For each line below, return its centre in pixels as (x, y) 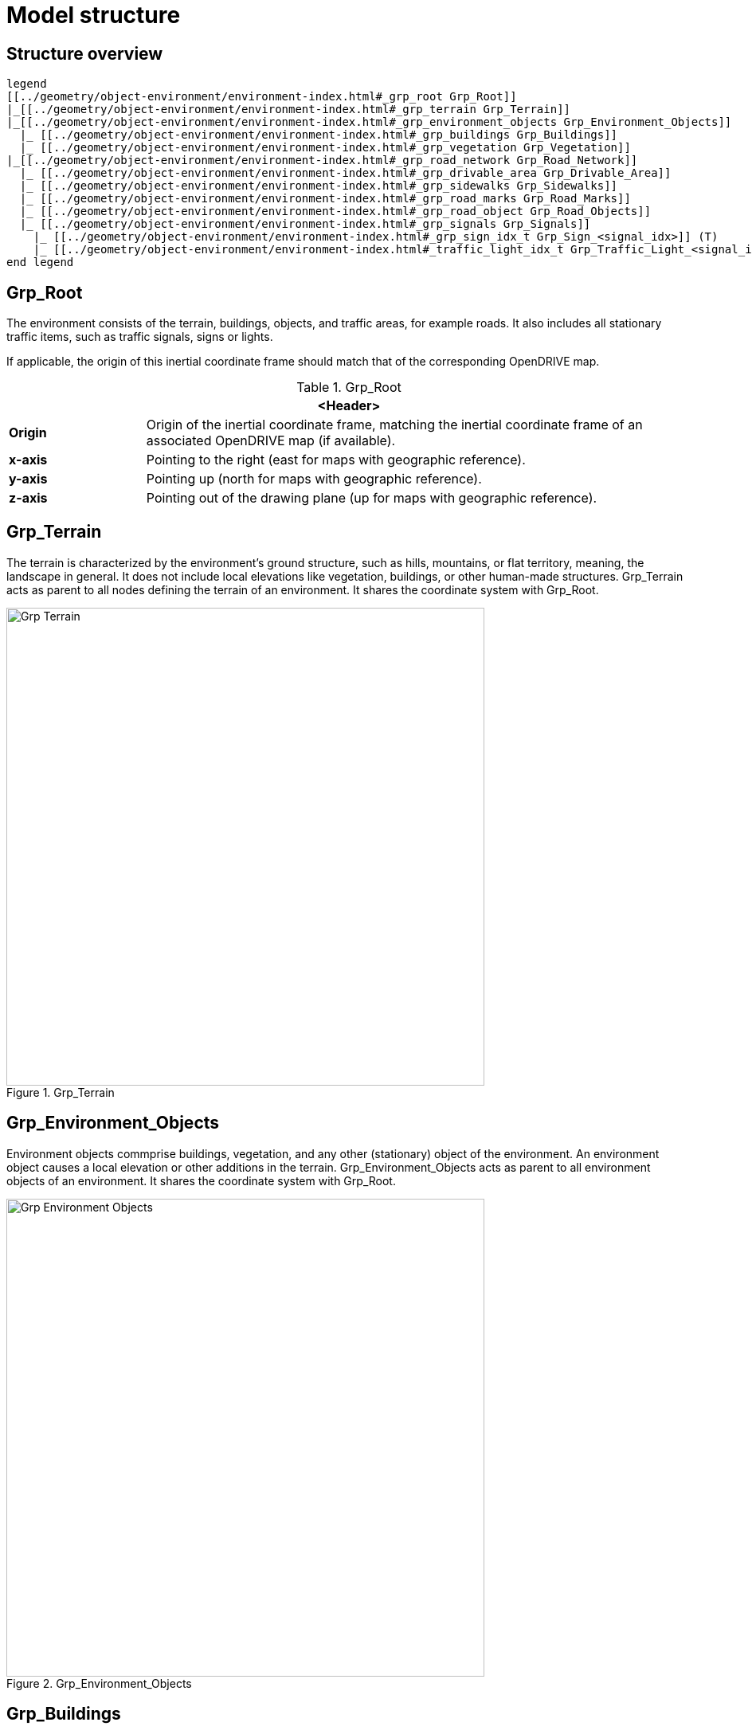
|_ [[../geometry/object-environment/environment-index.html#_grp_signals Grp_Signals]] (305, 224)
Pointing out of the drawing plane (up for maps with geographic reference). (372, 498)
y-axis (28, 479)
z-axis (28, 498)
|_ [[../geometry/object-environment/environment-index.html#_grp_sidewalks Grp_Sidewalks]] (319, 186)
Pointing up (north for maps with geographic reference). (314, 479)
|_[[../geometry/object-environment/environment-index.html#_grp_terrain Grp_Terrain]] (289, 110)
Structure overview (85, 53)
